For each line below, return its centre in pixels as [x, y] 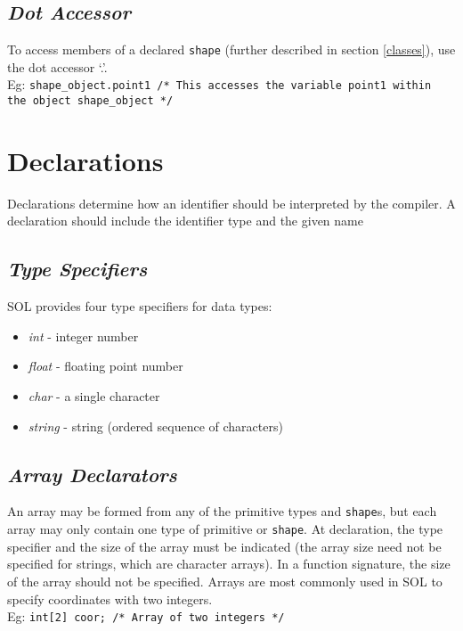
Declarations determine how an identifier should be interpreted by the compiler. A [231, 203]
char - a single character [94, 396]
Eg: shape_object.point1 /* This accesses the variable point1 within [219, 84]
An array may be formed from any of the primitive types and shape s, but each [222, 511]
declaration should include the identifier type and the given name [185, 221]
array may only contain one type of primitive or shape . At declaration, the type [225, 529]
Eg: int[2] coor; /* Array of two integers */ [146, 616]
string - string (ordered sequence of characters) [155, 426]
